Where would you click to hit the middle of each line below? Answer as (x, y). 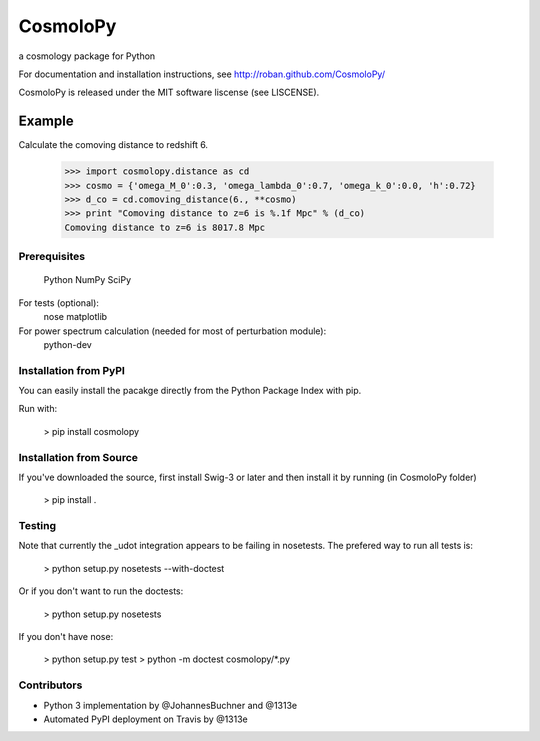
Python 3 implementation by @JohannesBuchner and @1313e (170, 705)
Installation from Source (78, 457)
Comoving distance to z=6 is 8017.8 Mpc (164, 227)
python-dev (67, 344)
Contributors (50, 685)
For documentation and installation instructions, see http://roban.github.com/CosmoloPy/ (201, 74)
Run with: (38, 409)
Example (46, 121)
